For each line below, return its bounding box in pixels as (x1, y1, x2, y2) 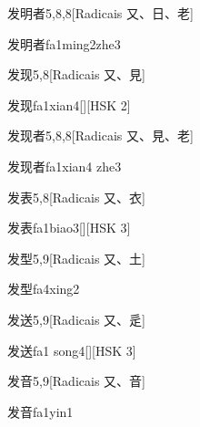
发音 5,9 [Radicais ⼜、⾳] (7, 371, 145, 391)
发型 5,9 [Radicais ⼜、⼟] (7, 248, 145, 267)
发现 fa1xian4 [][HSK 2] (7, 95, 131, 114)
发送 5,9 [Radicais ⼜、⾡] (7, 309, 145, 328)
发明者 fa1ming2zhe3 (7, 34, 121, 53)
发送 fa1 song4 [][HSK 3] (7, 340, 136, 359)
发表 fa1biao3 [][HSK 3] (7, 218, 131, 237)
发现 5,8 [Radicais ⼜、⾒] (7, 65, 145, 84)
